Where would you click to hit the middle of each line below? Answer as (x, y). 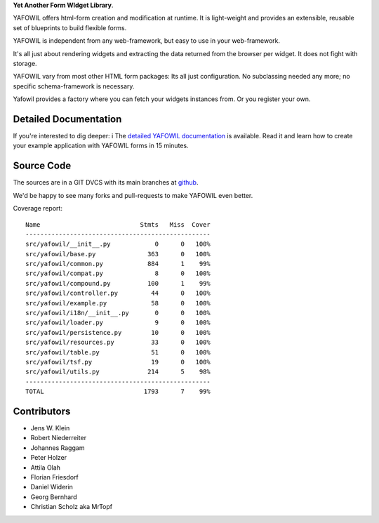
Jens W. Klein (50, 428)
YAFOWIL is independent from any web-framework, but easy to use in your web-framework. (147, 41)
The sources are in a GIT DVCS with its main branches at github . (106, 183)
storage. (25, 63)
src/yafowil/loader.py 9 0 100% (118, 323)
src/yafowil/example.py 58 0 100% (118, 303)
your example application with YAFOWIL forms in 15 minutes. (101, 146)
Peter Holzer (48, 458)
